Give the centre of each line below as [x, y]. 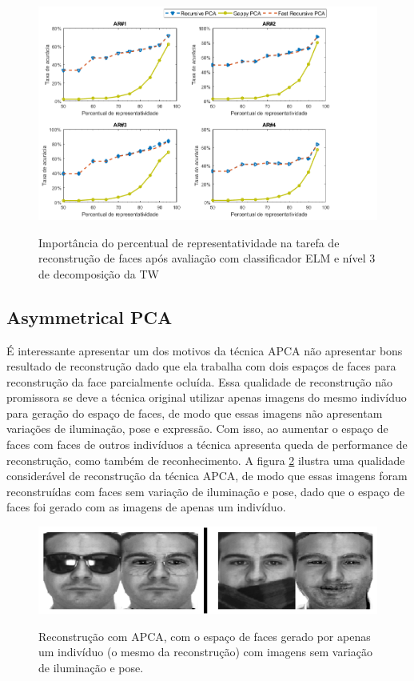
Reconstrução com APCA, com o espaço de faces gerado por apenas [205, 636]
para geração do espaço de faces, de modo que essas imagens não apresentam [195, 413]
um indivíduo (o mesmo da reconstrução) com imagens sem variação [206, 652]
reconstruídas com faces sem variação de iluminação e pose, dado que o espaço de [206, 491]
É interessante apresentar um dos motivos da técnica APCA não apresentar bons [205, 350]
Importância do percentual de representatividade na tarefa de [189, 242]
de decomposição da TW [99, 273]
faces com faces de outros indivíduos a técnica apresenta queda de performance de [207, 445]
